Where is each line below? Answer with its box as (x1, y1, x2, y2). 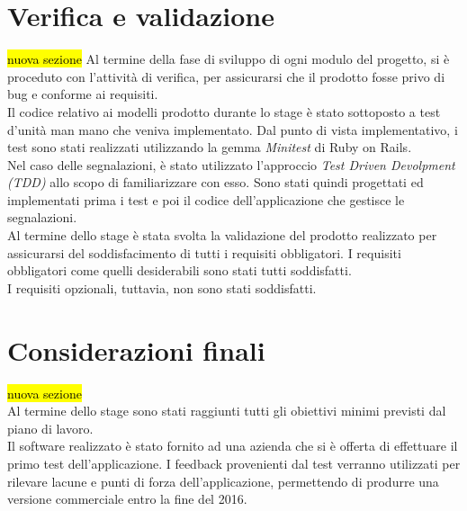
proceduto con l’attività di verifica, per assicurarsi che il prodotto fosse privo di (7, 67, 445, 85)
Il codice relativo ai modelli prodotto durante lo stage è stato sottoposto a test (7, 102, 441, 121)
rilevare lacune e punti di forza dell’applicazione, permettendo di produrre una (7, 471, 439, 490)
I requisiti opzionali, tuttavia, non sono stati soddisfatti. (7, 278, 317, 297)
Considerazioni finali (7, 331, 265, 368)
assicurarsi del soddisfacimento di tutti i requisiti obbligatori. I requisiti (7, 243, 401, 262)
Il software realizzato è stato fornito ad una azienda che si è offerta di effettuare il (7, 436, 458, 455)
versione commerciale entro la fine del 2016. (7, 489, 247, 508)
